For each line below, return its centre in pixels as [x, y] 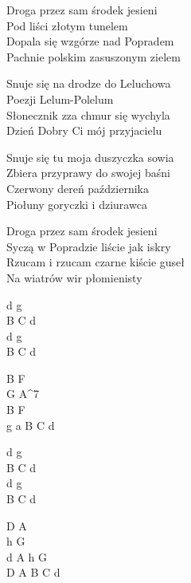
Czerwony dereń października [78, 188]
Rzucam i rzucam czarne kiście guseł [96, 262]
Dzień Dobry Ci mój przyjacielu [84, 130]
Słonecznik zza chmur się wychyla [88, 114]
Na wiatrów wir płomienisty [74, 277]
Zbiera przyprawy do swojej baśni [89, 173]
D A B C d [33, 572]
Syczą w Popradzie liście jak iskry [89, 246]
